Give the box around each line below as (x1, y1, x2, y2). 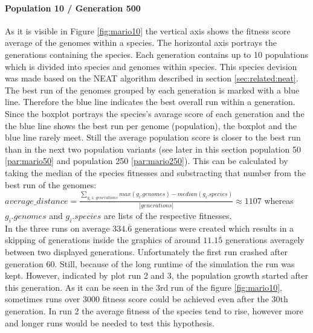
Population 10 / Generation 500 (5, 1, 141, 14)
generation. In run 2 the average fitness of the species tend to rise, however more (5, 304, 303, 317)
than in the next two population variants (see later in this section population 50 (5, 142, 302, 155)
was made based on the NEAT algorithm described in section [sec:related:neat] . (5, 72, 298, 84)
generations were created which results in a (134, 221, 294, 234)
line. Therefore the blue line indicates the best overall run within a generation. (5, 95, 295, 108)
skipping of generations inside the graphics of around (5, 233, 201, 246)
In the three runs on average (5, 221, 110, 234)
